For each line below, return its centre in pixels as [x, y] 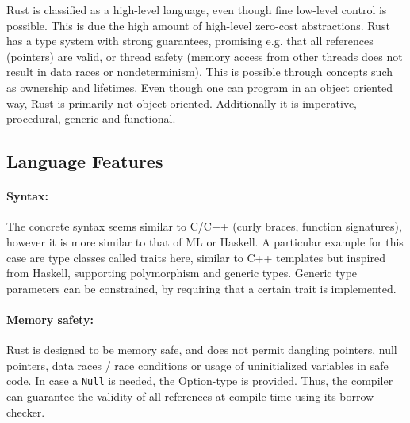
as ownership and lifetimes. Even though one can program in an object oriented [200, 87]
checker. [26, 412]
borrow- [358, 396]
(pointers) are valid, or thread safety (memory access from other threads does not [205, 56]
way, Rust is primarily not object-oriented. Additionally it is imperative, [182, 103]
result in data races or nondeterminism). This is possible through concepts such [199, 72]
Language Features [85, 161]
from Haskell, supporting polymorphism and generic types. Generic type [182, 273]
